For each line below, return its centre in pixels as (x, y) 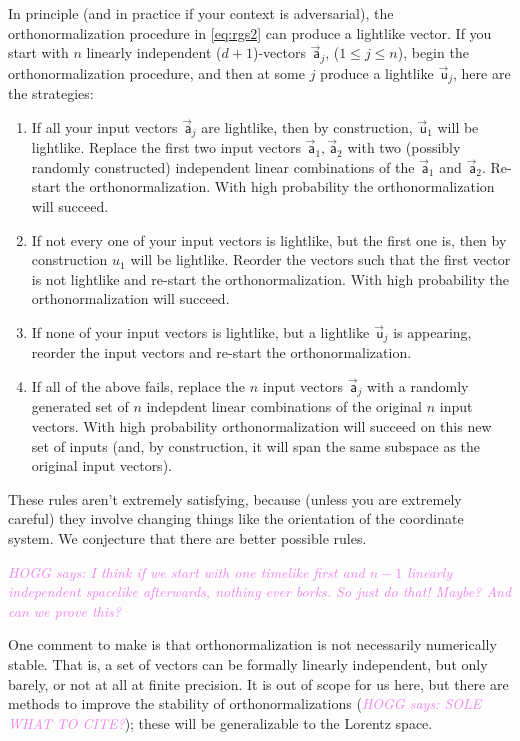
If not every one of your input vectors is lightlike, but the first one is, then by (269, 239)
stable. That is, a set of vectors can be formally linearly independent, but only (248, 663)
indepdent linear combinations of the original (284, 406)
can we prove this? (64, 610)
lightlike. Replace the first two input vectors (166, 147)
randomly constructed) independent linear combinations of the (223, 166)
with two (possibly (404, 147)
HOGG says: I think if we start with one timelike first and (186, 571)
